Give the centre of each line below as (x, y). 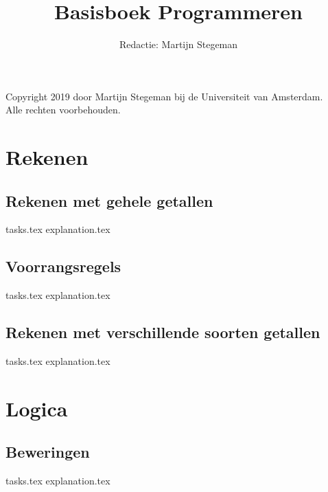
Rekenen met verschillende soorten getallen (163, 332)
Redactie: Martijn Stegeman (178, 44)
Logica (37, 408)
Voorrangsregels (63, 266)
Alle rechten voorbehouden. (63, 110)
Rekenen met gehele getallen (109, 200)
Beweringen (48, 452)
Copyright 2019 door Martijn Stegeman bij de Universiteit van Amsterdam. (164, 96)
